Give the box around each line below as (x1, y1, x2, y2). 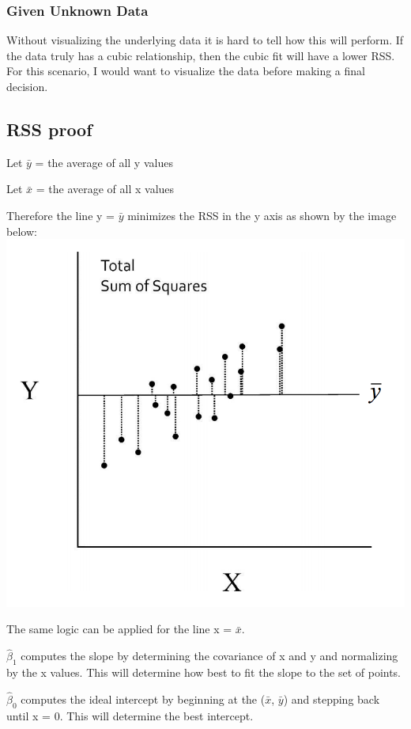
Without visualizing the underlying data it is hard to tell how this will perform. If (6, 32, 404, 48)
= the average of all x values (36, 180, 175, 197)
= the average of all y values (35, 154, 173, 170)
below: (6, 222, 37, 239)
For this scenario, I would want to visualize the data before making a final (6, 63, 365, 79)
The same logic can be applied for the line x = (6, 621, 232, 637)
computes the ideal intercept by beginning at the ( (21, 690, 266, 707)
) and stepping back (283, 690, 380, 707)
